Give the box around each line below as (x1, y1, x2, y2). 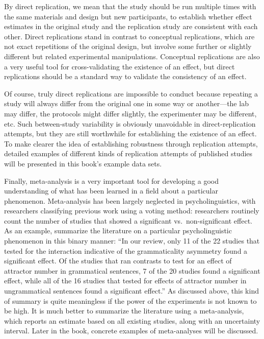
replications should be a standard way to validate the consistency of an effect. (4, 71, 247, 82)
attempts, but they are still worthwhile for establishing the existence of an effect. (4, 128, 257, 139)
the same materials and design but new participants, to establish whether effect (4, 11, 252, 21)
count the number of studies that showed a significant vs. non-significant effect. (4, 215, 252, 226)
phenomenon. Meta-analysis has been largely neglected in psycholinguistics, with (4, 195, 256, 206)
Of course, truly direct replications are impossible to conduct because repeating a (4, 88, 258, 99)
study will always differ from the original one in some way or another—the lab (4, 98, 249, 109)
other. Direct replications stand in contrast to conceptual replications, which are (4, 31, 255, 41)
